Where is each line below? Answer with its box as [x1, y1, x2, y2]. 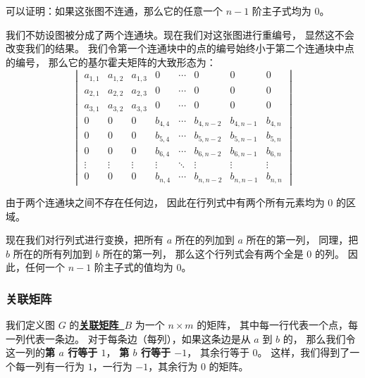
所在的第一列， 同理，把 [246, 232, 359, 247]
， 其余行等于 [187, 345, 249, 360]
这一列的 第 [6, 345, 55, 360]
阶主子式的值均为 [94, 260, 173, 275]
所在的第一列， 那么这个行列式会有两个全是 [103, 246, 304, 260]
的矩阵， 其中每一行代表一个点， [197, 317, 348, 332]
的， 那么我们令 [283, 331, 356, 346]
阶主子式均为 [252, 4, 311, 18]
